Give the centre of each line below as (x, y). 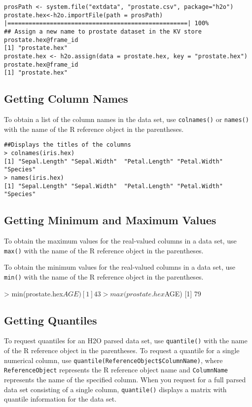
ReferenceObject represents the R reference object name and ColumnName (116, 370)
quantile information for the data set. (60, 399)
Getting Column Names (66, 99)
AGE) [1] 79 (183, 293)
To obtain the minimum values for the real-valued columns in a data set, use (120, 267)
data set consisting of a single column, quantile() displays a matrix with (115, 389)
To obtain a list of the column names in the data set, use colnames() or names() (126, 119)
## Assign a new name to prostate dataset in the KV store (103, 31)
